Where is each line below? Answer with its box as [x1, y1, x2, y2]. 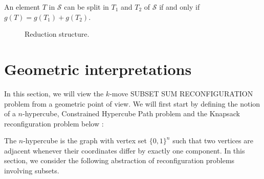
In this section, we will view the [4, 88, 104, 98]
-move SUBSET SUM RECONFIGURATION [109, 88, 253, 98]
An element [4, 2, 40, 12]
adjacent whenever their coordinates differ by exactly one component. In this [4, 145, 245, 156]
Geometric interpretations [4, 58, 192, 79]
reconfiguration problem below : [4, 118, 104, 129]
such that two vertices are [172, 135, 253, 146]
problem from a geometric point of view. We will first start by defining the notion [4, 98, 260, 109]
